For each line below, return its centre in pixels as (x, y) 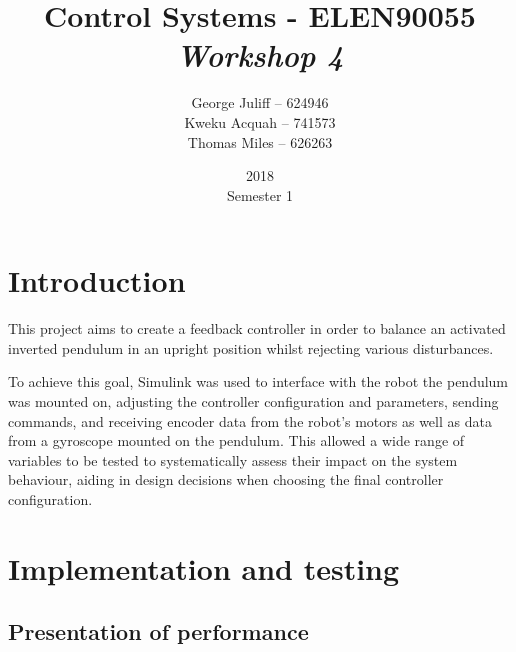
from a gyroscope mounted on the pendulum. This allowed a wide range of (236, 440)
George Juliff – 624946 (260, 102)
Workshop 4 (260, 55)
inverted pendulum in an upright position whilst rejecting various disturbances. (251, 347)
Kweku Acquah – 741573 (260, 121)
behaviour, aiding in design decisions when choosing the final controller (226, 479)
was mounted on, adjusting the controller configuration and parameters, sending (253, 401)
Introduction (97, 280)
